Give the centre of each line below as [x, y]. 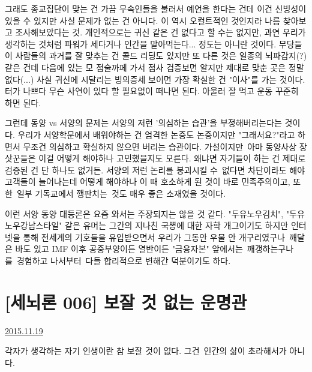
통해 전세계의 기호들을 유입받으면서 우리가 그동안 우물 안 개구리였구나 [154, 237]
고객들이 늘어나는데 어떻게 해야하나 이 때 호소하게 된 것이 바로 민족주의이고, [148, 181]
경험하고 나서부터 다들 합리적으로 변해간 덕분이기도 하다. [124, 260]
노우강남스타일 [32, 225]
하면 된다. [23, 102]
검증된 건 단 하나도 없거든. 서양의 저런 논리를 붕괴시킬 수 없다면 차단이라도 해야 [155, 169]
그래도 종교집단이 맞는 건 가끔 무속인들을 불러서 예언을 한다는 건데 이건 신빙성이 [156, 8]
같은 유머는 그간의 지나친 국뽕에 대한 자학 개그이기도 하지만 [177, 225]
